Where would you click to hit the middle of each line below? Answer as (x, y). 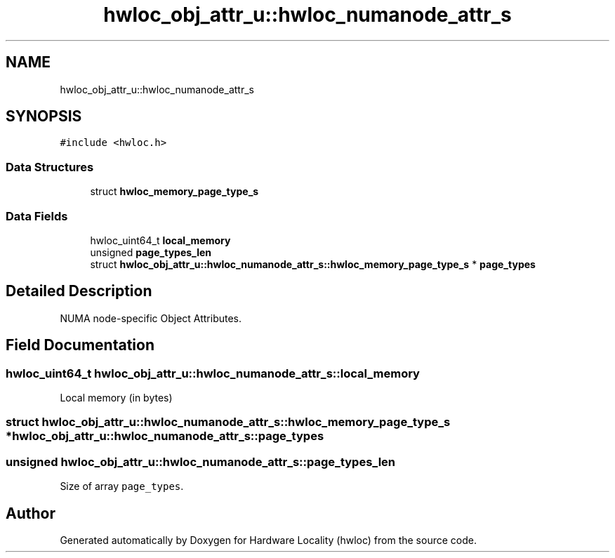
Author (31, 513)
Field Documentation (80, 345)
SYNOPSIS (44, 117)
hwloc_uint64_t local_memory (160, 240)
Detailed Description (79, 291)
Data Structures (50, 167)
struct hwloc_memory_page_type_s (174, 192)
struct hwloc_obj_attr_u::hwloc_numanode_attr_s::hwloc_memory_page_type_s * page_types (313, 264)
